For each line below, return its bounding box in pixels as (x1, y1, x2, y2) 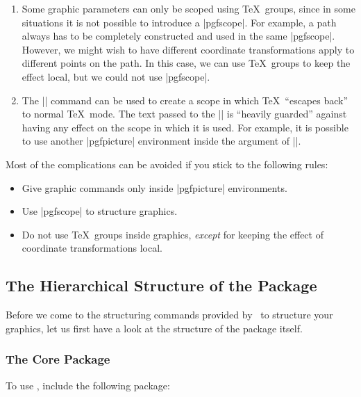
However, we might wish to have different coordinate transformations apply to (22, 42, 355, 56)
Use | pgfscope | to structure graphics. (22, 204, 178, 218)
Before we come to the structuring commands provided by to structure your (6, 307, 333, 322)
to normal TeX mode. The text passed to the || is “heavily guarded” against (22, 106, 347, 121)
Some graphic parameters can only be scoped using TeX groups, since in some (22, 1, 355, 15)
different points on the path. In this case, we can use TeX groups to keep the (22, 56, 351, 70)
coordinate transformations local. (22, 241, 162, 255)
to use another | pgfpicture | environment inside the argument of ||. (22, 133, 301, 148)
